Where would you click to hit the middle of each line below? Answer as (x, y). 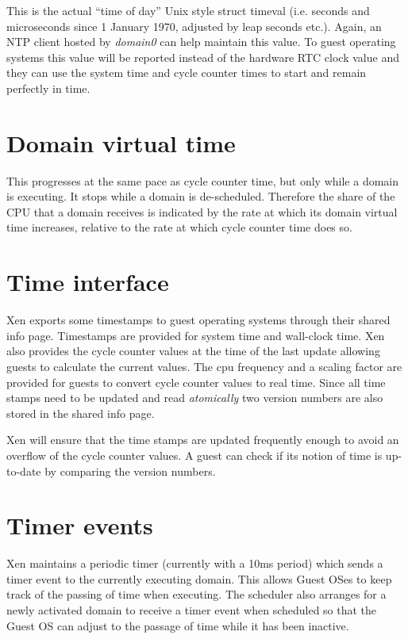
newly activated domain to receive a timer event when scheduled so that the (192, 610)
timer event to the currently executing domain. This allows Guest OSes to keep (199, 578)
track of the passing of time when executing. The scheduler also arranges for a (196, 594)
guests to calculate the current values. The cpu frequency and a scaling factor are (204, 366)
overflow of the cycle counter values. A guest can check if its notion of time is (194, 455)
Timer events (80, 525)
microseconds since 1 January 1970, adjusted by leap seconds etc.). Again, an (194, 26)
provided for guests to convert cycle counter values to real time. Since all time (196, 382)
